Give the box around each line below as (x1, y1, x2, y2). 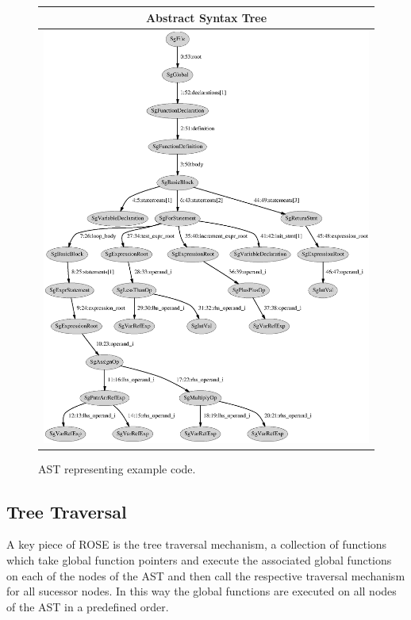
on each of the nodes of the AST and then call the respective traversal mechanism (6, 567, 405, 584)
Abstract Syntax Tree (145, 9, 267, 25)
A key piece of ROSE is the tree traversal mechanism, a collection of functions (6, 536, 387, 553)
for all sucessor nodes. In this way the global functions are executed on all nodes (6, 583, 397, 599)
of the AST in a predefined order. (6, 598, 169, 614)
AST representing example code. (38, 460, 196, 476)
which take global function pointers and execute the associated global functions (6, 552, 392, 568)
